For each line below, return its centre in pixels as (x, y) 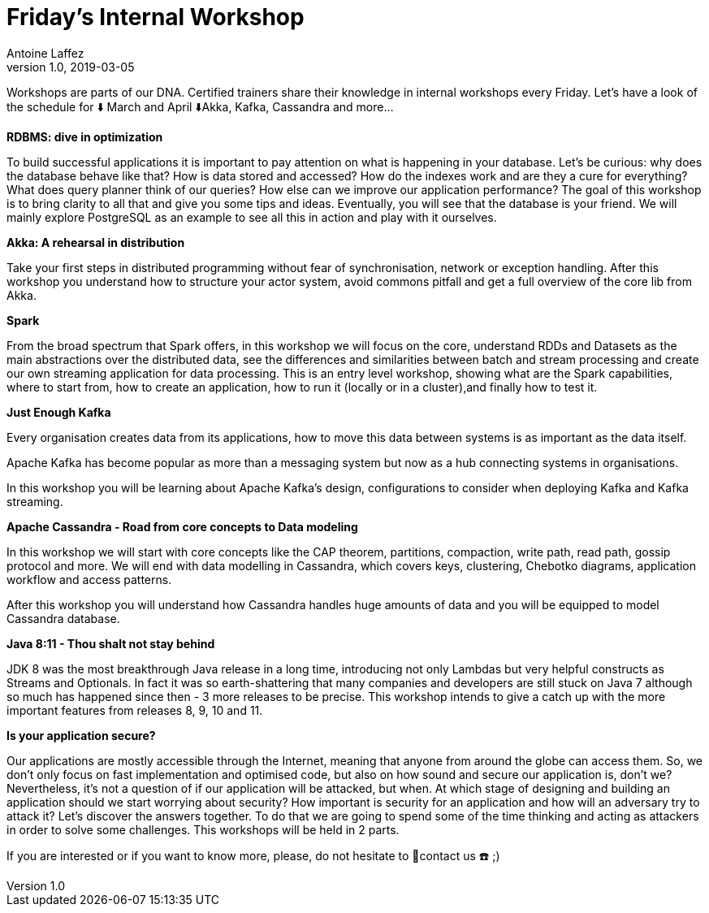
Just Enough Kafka (59, 412)
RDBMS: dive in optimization (85, 136)
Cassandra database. (63, 618)
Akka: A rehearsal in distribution (96, 242)
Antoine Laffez (45, 53)
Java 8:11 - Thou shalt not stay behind (111, 643)
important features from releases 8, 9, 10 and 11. (135, 710)
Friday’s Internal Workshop (156, 17)
